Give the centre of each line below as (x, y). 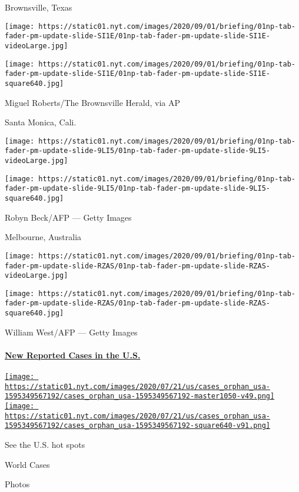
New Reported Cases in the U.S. (73, 355)
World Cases (27, 464)
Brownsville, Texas (39, 7)
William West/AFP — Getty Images (71, 332)
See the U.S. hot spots (45, 445)
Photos (17, 484)
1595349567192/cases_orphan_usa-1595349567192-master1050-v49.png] (140, 396)
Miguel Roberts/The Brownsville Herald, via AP (92, 102)
